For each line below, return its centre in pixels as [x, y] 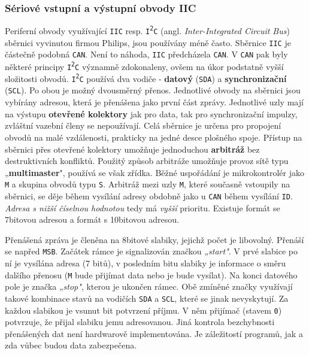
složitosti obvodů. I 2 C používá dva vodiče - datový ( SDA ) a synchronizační [146, 78]
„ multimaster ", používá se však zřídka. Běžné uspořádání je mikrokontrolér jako [154, 172]
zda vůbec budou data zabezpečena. [71, 345]
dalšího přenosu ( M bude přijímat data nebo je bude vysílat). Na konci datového [151, 274]
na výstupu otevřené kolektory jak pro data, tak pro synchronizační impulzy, [151, 113]
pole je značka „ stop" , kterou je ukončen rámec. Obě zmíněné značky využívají [149, 286]
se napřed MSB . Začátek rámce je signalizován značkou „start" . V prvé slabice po [151, 251]
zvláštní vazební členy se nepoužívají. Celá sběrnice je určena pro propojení [143, 125]
